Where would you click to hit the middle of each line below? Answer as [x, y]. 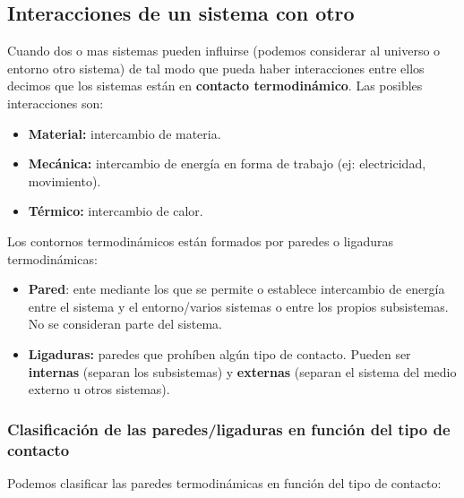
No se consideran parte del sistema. [125, 324]
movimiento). [64, 180]
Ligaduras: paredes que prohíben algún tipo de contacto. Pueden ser [219, 353]
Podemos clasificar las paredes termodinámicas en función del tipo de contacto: [224, 482]
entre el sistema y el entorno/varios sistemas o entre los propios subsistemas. [238, 306]
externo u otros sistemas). [99, 389]
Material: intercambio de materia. [125, 133]
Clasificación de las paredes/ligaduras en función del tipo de [229, 429]
